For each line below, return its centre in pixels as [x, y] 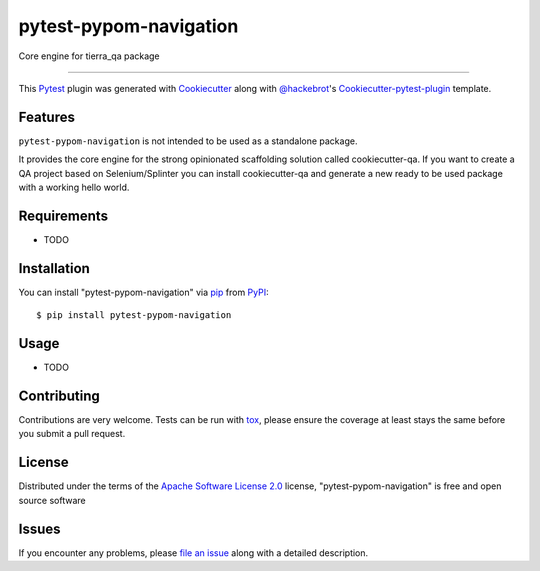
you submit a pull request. [72, 434]
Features [46, 116]
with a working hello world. [74, 187]
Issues [39, 528]
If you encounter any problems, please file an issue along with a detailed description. [193, 552]
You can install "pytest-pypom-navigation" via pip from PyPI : [143, 292]
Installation [54, 268]
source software [52, 500]
